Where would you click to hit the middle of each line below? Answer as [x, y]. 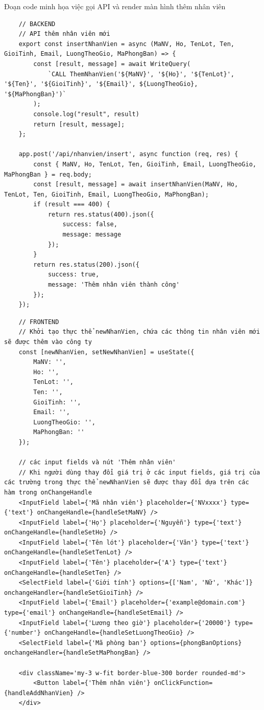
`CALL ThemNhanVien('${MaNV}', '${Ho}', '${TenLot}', [141, 74]
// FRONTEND [39, 322]
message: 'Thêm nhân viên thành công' [114, 285]
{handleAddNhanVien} [39, 693]
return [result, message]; [79, 124]
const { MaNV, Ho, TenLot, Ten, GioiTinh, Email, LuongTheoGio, [145, 164]
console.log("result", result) [86, 114]
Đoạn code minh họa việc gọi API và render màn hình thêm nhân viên [115, 6]
